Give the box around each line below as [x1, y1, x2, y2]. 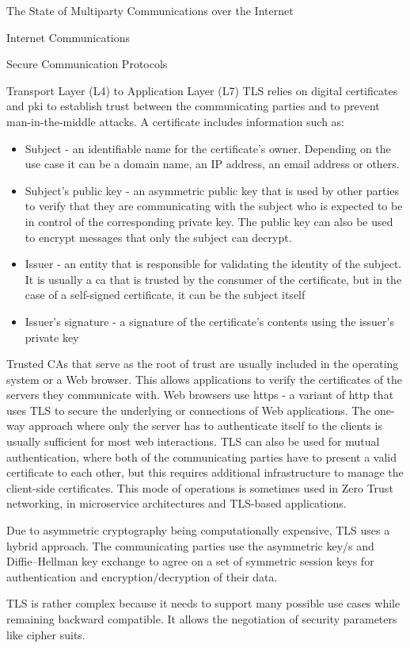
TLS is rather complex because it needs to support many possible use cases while [6, 595, 401, 612]
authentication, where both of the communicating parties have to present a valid [6, 448, 397, 465]
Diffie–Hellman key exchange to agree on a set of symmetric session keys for [6, 553, 374, 569]
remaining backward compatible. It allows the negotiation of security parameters [6, 611, 397, 627]
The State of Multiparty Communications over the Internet [6, 2, 294, 18]
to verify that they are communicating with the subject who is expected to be [25, 197, 403, 214]
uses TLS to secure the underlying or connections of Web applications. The [6, 401, 371, 418]
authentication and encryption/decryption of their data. [6, 568, 278, 585]
